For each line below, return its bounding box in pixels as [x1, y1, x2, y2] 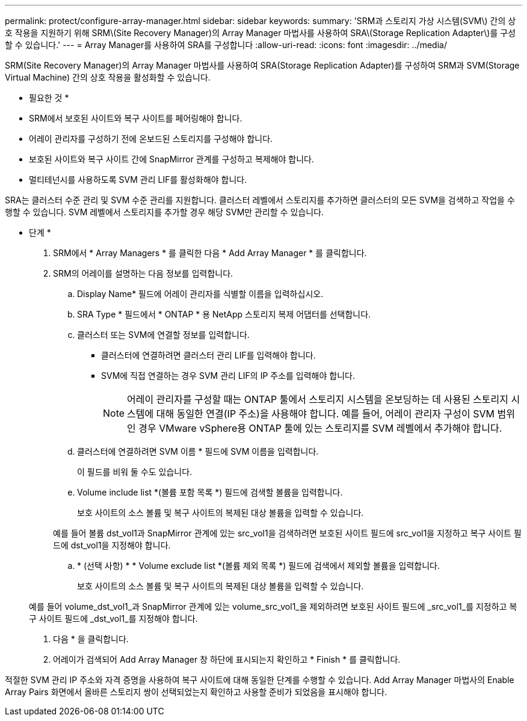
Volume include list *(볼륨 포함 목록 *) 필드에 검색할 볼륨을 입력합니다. [77, 487, 343, 497]
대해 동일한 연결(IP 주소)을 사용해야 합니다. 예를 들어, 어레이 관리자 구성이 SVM [156, 408, 495, 420]
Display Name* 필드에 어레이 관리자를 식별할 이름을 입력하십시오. [77, 289, 324, 299]
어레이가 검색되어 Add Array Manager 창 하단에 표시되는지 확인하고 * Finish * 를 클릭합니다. [53, 654, 401, 664]
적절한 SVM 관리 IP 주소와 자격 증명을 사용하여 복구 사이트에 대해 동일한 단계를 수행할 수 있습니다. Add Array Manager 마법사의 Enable [5, 675, 514, 685]
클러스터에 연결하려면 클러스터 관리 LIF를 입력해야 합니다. [101, 350, 316, 360]
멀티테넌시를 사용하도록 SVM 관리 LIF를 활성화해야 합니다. [29, 174, 247, 185]
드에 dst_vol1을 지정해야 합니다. [53, 540, 171, 550]
